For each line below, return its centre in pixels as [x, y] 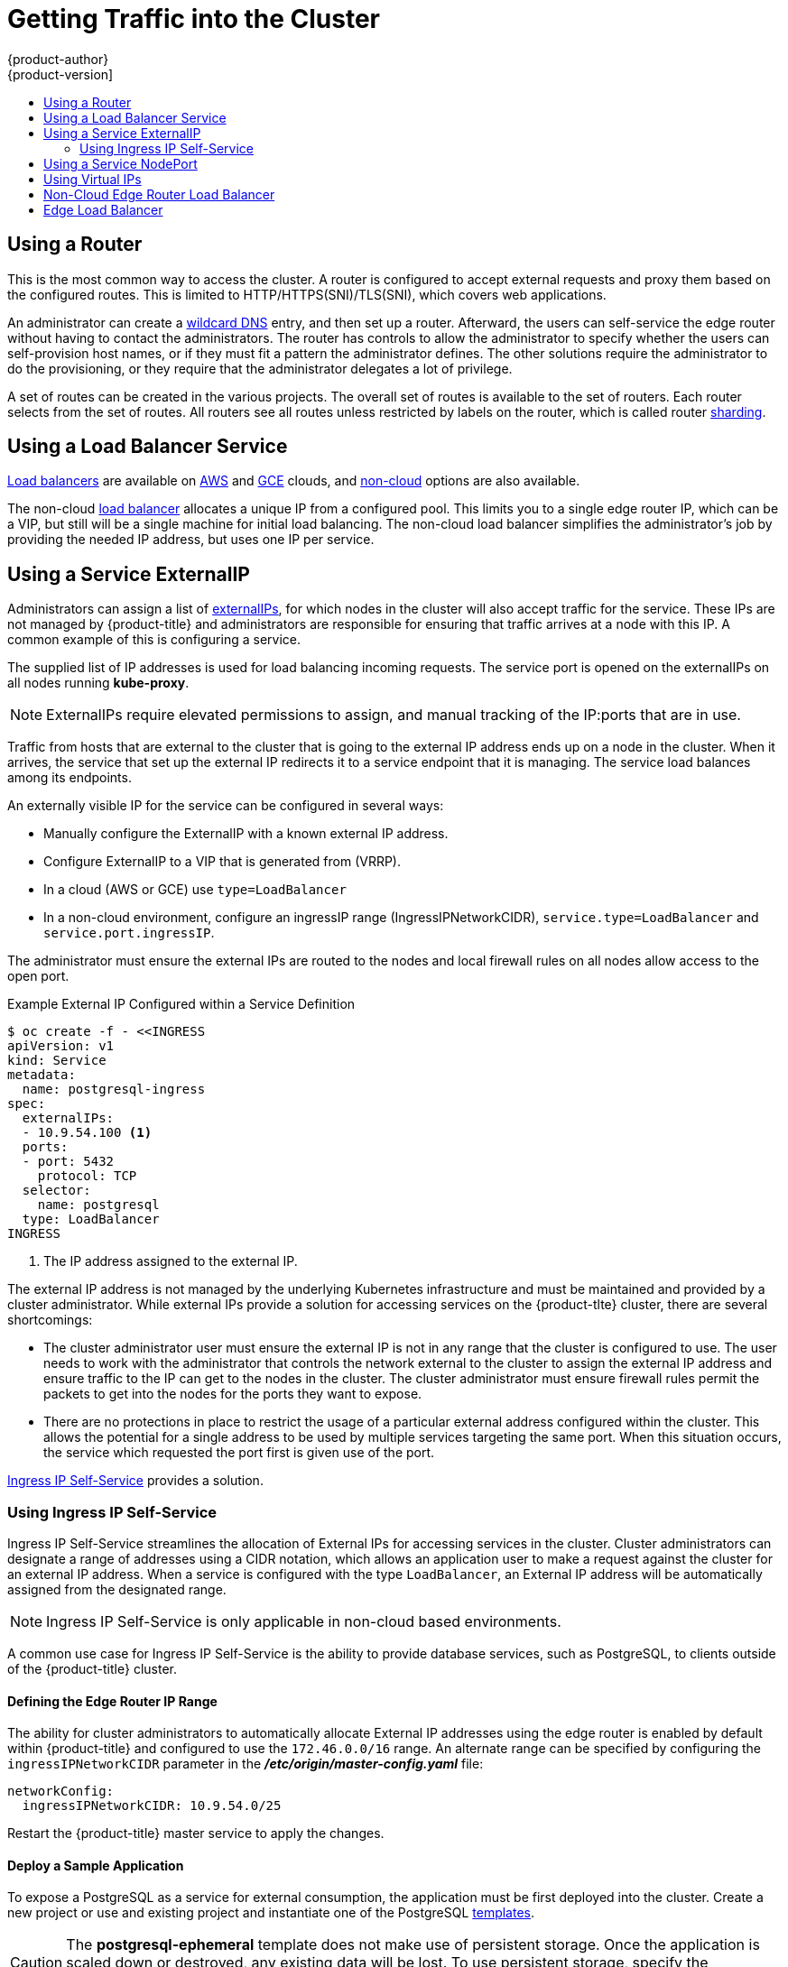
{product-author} [58, 59]
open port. [38, 976]
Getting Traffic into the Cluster [194, 19]
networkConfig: [61, 1792]
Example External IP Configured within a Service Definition [181, 1004]
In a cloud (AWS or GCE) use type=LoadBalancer [195, 890]
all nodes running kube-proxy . [98, 683]
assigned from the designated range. [117, 1590]
